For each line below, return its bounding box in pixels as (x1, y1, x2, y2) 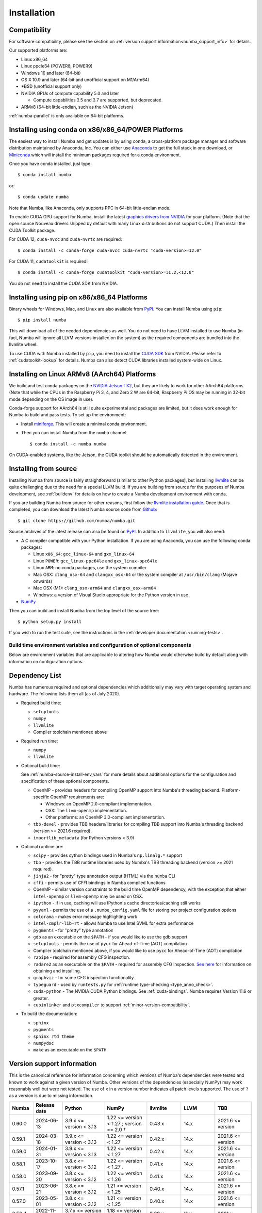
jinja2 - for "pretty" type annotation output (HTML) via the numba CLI (33, 873, 176, 879)
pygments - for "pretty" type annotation (33, 927, 114, 933)
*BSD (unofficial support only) (21, 83, 82, 89)
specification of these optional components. (21, 778, 109, 784)
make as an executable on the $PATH (33, 1047, 107, 1053)
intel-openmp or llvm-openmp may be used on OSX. (33, 893, 143, 899)
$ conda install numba (17, 172, 72, 178)
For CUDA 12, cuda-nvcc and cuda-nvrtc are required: (9, 236, 122, 242)
